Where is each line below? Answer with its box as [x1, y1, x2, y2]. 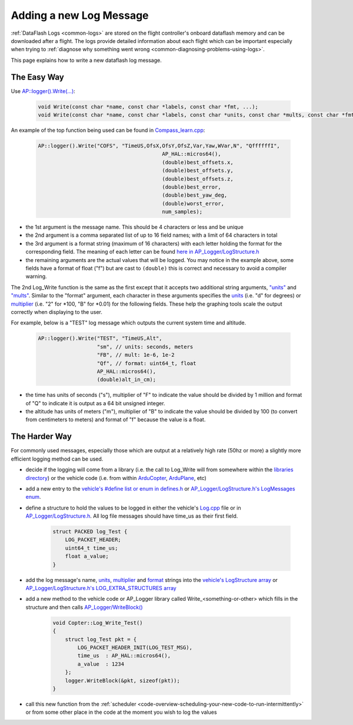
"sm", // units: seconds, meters [96, 343, 194, 350]
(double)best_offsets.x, [162, 159, 234, 165]
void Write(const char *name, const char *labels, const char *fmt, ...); [38, 103, 259, 110]
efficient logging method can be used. [11, 455, 104, 462]
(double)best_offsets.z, [162, 176, 234, 182]
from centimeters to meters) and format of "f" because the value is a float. [25, 416, 206, 423]
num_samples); [162, 208, 203, 215]
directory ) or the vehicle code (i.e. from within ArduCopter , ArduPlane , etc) [25, 474, 207, 481]
